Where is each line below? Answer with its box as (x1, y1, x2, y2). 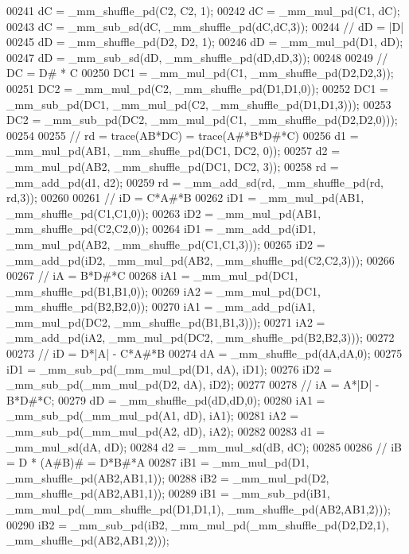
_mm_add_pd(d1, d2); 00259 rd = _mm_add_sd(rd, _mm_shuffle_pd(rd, (6, 173, 384, 190)
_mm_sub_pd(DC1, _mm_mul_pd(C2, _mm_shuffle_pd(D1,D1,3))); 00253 (6, 95, 391, 112)
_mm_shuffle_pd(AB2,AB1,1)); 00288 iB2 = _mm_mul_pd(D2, (6, 469, 329, 486)
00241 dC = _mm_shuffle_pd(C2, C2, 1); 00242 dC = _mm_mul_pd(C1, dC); (6, 2, 400, 18)
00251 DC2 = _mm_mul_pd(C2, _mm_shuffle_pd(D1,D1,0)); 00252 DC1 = (6, 79, 388, 96)
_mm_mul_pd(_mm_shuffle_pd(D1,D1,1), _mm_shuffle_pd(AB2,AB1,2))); (6, 501, 391, 517)
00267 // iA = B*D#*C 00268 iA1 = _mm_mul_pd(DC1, (6, 267, 298, 284)
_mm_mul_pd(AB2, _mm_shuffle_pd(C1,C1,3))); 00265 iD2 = (6, 235, 325, 252)
